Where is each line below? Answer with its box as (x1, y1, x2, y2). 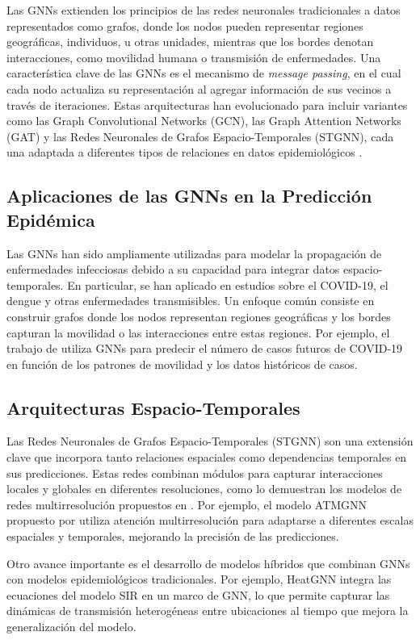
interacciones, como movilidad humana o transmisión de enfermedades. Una (6, 48, 381, 65)
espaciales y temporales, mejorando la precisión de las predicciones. (6, 528, 339, 545)
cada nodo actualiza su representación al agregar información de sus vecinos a (6, 80, 392, 97)
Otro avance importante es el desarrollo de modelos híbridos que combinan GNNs (6, 554, 410, 571)
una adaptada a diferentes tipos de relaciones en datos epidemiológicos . (6, 144, 363, 161)
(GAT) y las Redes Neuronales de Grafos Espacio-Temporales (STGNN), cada (6, 128, 394, 144)
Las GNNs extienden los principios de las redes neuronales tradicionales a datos (6, 2, 401, 18)
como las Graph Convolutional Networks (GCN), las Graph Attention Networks (6, 112, 401, 129)
